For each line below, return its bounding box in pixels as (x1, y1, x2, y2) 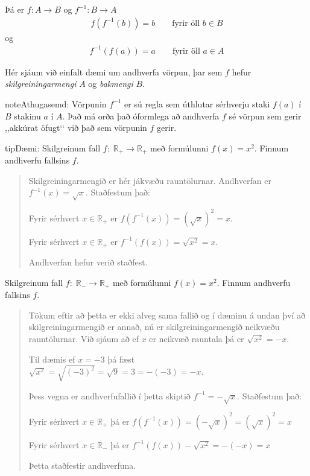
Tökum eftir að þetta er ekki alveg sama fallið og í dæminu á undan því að (28, 308, 306, 321)
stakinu (14, 109, 41, 122)
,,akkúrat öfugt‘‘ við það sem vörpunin (5, 121, 147, 134)
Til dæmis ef (28, 352, 75, 365)
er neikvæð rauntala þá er (149, 332, 244, 344)
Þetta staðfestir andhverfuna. (28, 459, 136, 471)
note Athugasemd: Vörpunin (5, 97, 107, 110)
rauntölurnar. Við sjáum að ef (28, 332, 139, 344)
